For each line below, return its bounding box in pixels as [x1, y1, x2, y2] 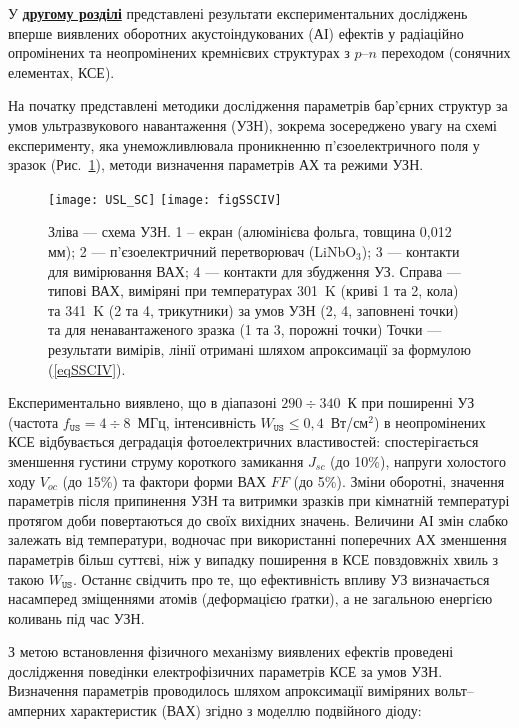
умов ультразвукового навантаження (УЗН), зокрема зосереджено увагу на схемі [8, 114, 497, 135]
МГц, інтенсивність [137, 411, 256, 432]
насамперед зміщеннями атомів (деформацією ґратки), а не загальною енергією [8, 588, 493, 609]
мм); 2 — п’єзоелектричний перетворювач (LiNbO [48, 241, 357, 261]
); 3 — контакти [361, 241, 460, 261]
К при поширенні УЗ [347, 392, 475, 413]
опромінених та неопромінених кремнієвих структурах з [8, 42, 350, 63]
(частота [8, 411, 59, 432]
